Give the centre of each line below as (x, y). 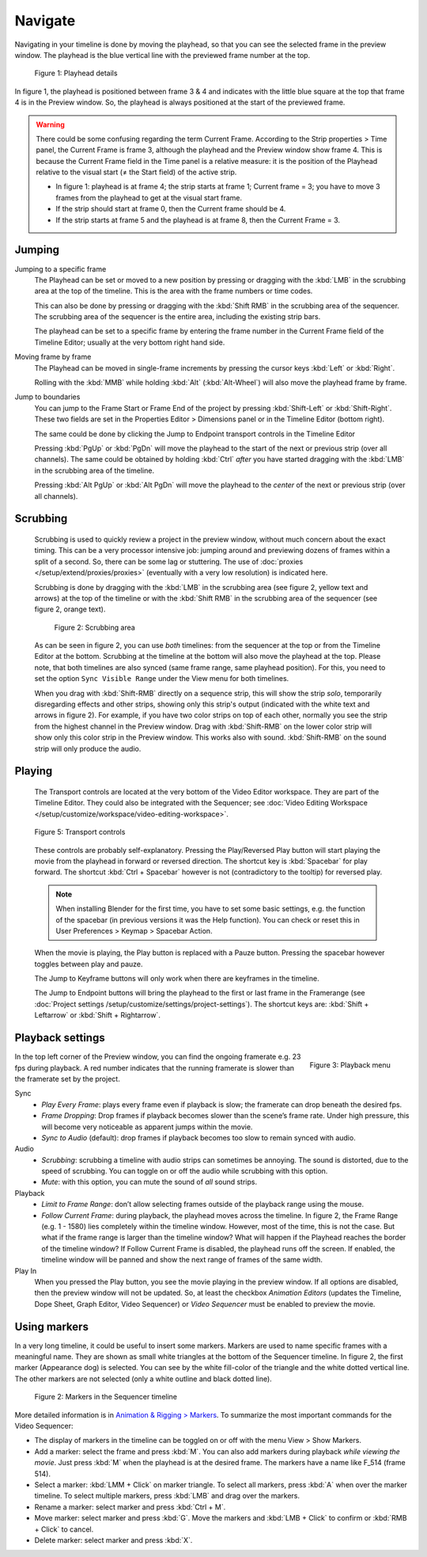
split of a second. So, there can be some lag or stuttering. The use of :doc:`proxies (169, 562)
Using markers (51, 1327)
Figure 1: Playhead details (76, 73)
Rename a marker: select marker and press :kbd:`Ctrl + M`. (130, 1507)
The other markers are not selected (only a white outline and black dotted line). (143, 1379)
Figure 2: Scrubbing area (95, 627)
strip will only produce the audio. (88, 748)
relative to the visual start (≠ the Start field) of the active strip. (136, 172)
